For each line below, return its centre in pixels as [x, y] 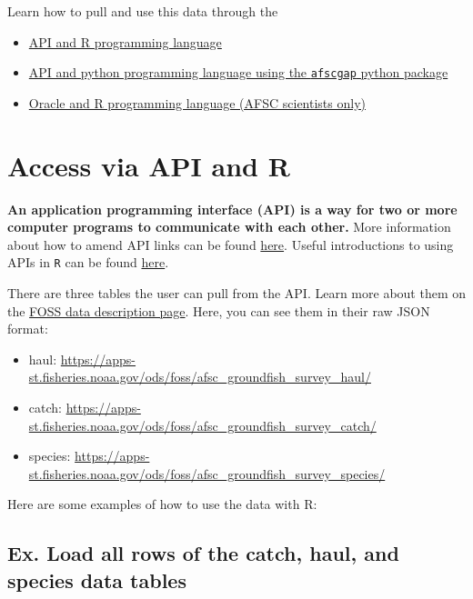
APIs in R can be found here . [88, 262]
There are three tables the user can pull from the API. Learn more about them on [237, 293]
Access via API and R [149, 165]
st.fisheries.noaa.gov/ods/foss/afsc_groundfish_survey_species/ [207, 473]
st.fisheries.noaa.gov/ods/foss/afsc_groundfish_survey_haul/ [200, 377]
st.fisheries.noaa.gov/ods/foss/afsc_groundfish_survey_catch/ [202, 425]
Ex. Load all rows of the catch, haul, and [203, 553]
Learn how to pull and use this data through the [143, 11]
